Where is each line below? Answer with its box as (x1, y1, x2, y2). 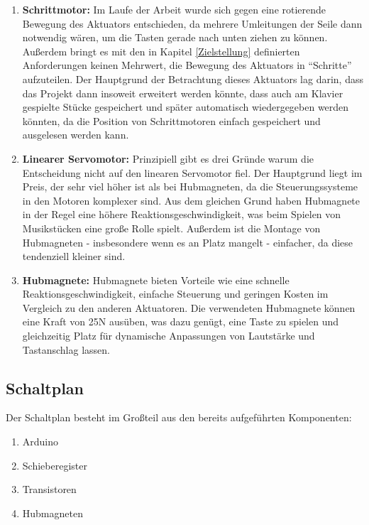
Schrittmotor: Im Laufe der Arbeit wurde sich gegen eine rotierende (22, 2, 326, 16)
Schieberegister (22, 458, 87, 472)
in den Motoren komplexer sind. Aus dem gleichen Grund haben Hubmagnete (22, 193, 360, 207)
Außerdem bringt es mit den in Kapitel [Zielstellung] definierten (22, 43, 300, 58)
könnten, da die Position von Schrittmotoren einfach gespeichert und (22, 113, 321, 128)
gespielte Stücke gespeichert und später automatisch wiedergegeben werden (22, 99, 349, 114)
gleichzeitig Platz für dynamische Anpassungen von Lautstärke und (22, 328, 315, 343)
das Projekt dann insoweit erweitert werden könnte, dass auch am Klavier (22, 85, 343, 100)
